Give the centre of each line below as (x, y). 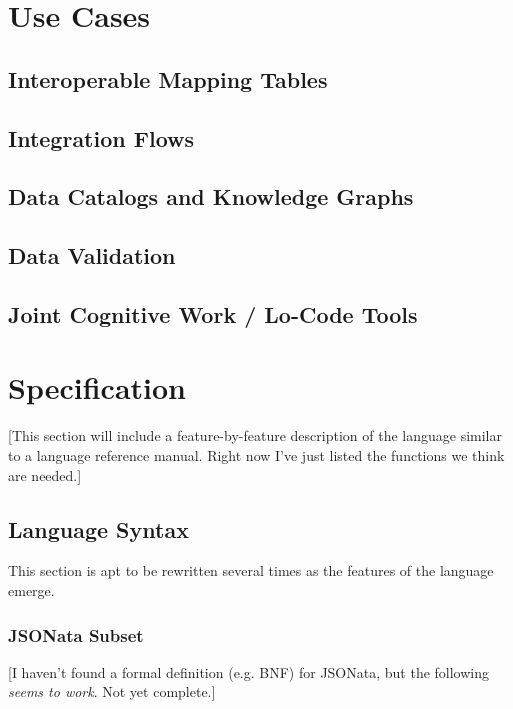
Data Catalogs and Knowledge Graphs (211, 196)
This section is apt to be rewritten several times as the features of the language (251, 570)
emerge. (31, 589)
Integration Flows (101, 137)
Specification (97, 387)
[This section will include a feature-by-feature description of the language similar (255, 435)
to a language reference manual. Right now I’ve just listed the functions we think (256, 455)
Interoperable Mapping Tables (168, 78)
